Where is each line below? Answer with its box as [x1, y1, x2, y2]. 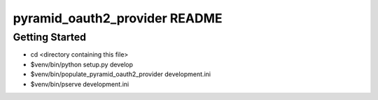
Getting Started [13, 31, 87, 43]
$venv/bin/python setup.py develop [30, 60, 133, 69]
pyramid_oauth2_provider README [13, 10, 223, 26]
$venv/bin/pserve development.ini [30, 80, 129, 88]
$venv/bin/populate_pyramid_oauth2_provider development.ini [30, 70, 211, 78]
